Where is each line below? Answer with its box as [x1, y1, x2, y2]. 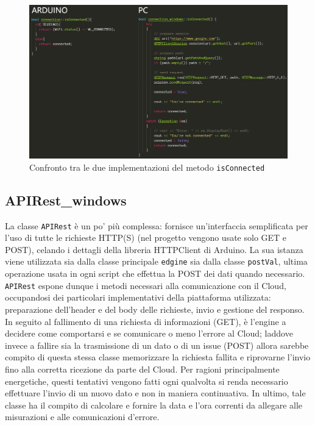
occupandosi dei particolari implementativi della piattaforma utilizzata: [5, 291, 271, 304]
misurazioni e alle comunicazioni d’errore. [5, 410, 160, 423]
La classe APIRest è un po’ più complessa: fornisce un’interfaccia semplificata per [5, 219, 308, 232]
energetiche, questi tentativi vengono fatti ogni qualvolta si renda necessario [5, 374, 288, 387]
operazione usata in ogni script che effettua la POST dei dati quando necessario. [5, 267, 305, 280]
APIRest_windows [5, 190, 127, 209]
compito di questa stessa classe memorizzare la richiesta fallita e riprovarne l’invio [5, 351, 311, 363]
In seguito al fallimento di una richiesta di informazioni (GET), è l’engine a [5, 315, 286, 327]
